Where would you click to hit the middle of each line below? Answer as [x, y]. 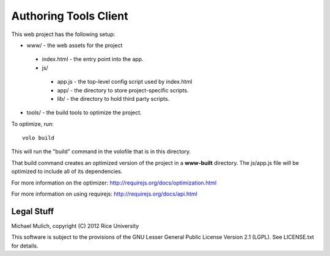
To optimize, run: [33, 124]
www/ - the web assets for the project [75, 45]
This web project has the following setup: [63, 34]
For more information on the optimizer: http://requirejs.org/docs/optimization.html [114, 183]
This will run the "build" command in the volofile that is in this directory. [101, 152]
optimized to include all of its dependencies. [67, 172]
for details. [25, 246]
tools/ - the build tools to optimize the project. [84, 112]
